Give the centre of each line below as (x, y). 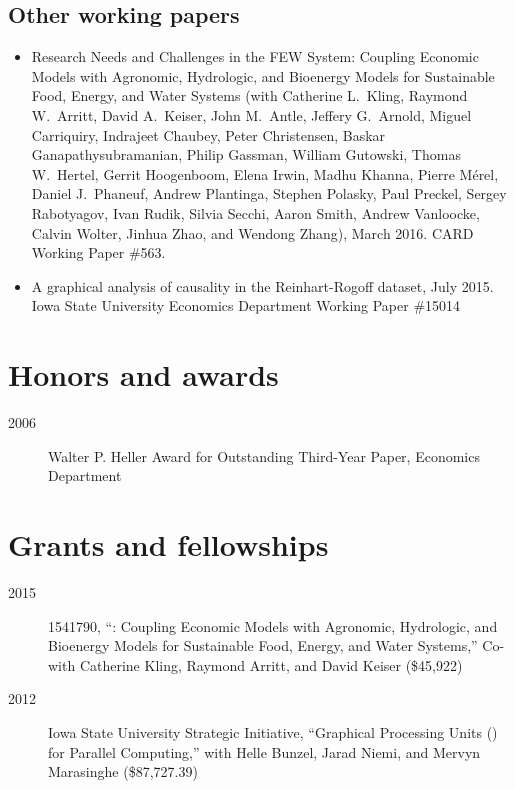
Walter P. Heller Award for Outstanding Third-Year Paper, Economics (264, 455)
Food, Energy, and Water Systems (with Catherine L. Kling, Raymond (249, 95)
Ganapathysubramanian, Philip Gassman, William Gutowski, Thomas (246, 154)
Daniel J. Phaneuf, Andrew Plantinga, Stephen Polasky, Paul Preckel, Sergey (269, 193)
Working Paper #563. (98, 252)
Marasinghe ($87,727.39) (123, 771)
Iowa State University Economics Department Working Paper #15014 (246, 305)
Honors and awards (143, 374)
